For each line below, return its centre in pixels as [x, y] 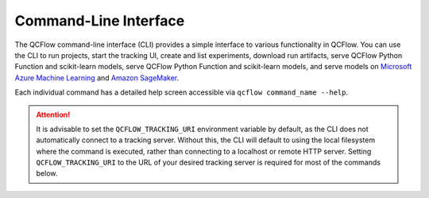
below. [47, 173]
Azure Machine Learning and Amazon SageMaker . [97, 78]
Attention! [53, 115]
